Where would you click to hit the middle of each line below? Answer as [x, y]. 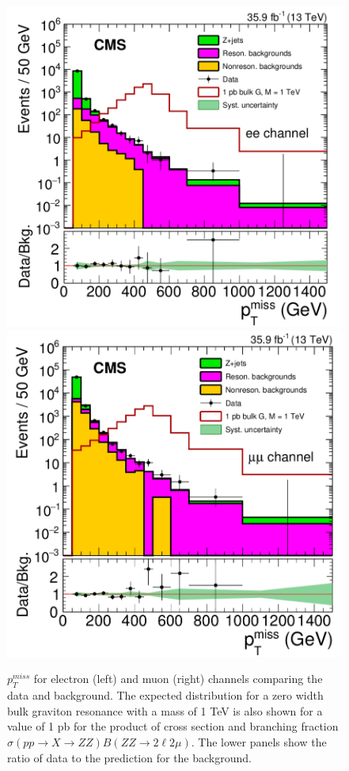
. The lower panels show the [259, 742]
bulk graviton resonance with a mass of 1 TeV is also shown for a [165, 710]
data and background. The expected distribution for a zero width [165, 695]
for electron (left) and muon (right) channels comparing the [178, 679]
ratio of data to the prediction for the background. [129, 757]
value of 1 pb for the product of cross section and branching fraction [173, 726]
